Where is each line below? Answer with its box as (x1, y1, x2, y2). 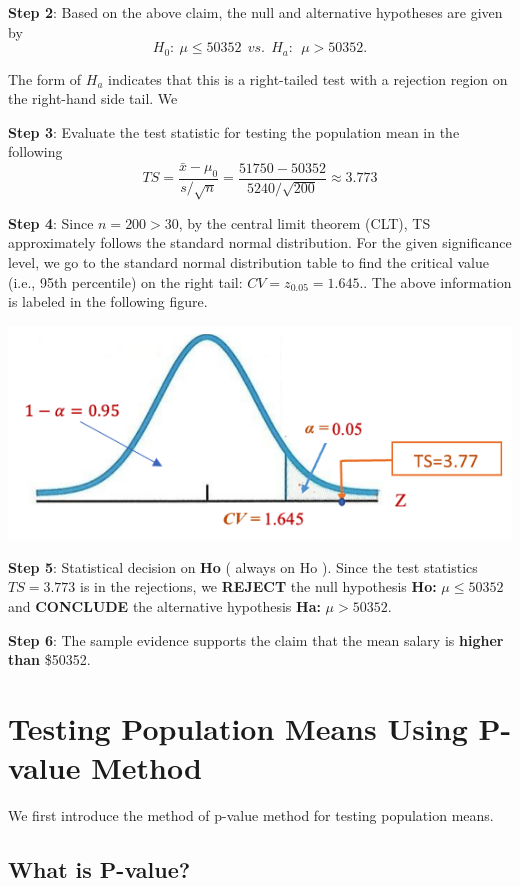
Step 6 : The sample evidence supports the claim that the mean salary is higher (8, 629, 504, 650)
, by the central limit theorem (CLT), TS (178, 212, 431, 233)
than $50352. (8, 649, 91, 670)
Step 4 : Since (8, 212, 94, 233)
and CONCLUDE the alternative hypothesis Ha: (8, 595, 321, 616)
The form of (8, 68, 82, 89)
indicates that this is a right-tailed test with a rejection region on (108, 68, 508, 89)
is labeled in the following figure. (8, 291, 208, 312)
